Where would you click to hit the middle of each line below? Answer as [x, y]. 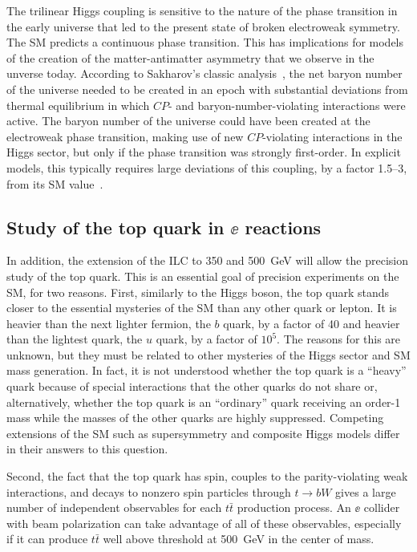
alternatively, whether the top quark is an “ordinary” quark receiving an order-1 [204, 402]
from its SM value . [55, 183]
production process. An [294, 507]
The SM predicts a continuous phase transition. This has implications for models [205, 42]
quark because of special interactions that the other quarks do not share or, [192, 386]
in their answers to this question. [87, 449]
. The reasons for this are [339, 339]
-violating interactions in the [332, 136]
